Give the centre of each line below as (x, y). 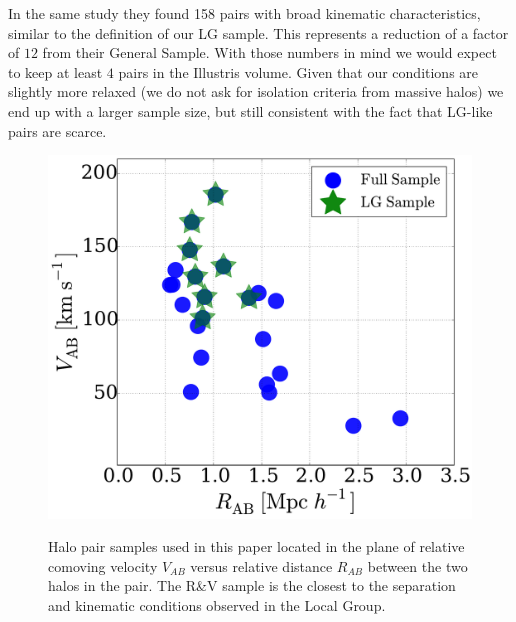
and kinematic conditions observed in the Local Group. (217, 605)
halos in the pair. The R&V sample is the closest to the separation (252, 585)
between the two (417, 565)
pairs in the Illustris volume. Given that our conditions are (298, 71)
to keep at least (55, 71)
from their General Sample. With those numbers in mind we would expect (269, 52)
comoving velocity (103, 565)
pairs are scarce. (57, 130)
